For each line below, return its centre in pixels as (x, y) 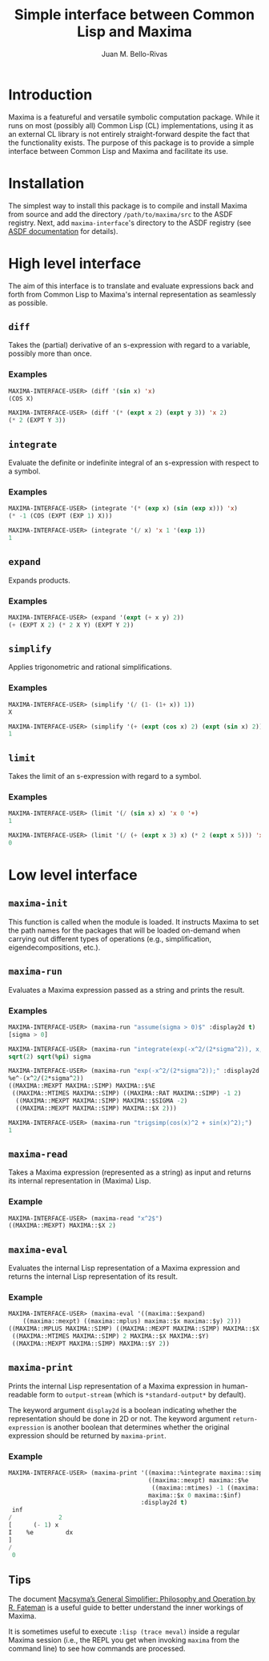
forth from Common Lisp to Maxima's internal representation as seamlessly (132, 294)
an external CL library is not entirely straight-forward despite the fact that (129, 134)
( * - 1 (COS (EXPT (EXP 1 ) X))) (60, 516)
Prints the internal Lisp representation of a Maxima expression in (114, 1386)
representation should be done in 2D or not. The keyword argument (119, 1418)
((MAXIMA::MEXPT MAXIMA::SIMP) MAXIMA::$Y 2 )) (91, 1344)
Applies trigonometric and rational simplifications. (90, 667)
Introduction (50, 95)
